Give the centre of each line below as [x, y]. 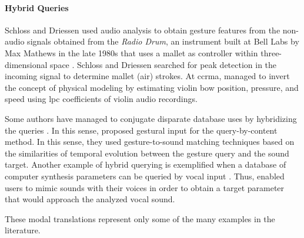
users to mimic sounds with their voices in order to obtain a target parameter [145, 187]
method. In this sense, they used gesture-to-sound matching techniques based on [150, 142]
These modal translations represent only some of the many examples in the [140, 218]
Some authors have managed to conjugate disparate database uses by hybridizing [151, 118]
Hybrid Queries [37, 7]
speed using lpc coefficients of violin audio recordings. [101, 99]
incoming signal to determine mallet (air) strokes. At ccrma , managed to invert [147, 76]
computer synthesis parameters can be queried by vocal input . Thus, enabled [145, 176]
